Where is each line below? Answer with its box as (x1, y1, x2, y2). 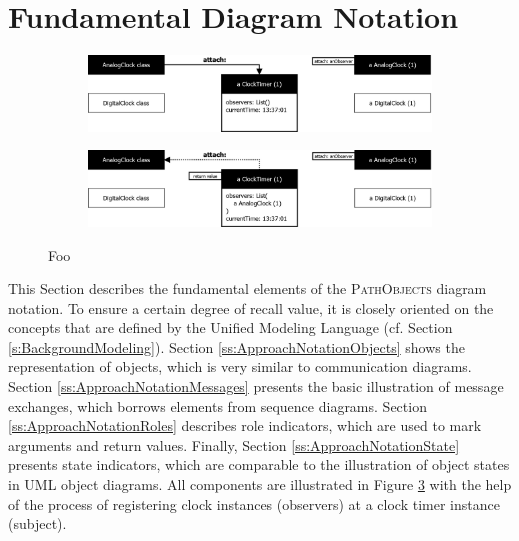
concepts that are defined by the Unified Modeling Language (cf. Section (8, 317, 453, 338)
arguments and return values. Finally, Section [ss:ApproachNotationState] (8, 434, 460, 455)
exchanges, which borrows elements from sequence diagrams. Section (8, 395, 427, 416)
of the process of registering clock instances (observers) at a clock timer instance (8, 493, 500, 514)
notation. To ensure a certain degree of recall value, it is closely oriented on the (8, 297, 494, 318)
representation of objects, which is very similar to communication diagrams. (8, 356, 472, 377)
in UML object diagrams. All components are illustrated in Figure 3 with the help (8, 474, 512, 495)
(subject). (8, 513, 67, 534)
